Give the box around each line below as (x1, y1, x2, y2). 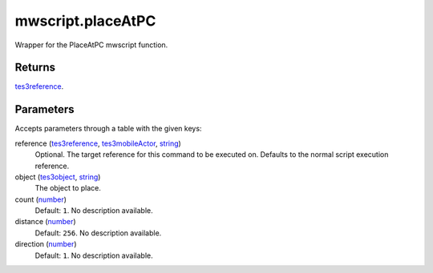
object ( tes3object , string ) (14, 172, 101, 182)
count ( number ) (14, 195, 67, 204)
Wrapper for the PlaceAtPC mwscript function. (14, 40, 168, 50)
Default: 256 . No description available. (34, 228, 162, 238)
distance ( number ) (14, 217, 76, 227)
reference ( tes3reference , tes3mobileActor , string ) (14, 139, 182, 148)
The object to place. (34, 183, 102, 193)
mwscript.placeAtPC (14, 12, 156, 30)
